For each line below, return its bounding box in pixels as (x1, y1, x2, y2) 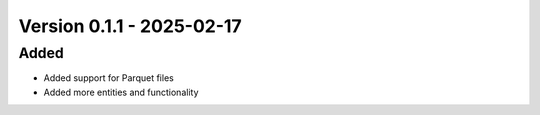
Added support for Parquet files (43, 72, 174, 84)
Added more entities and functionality (43, 86, 199, 98)
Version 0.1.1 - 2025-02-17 (18, 15, 242, 37)
